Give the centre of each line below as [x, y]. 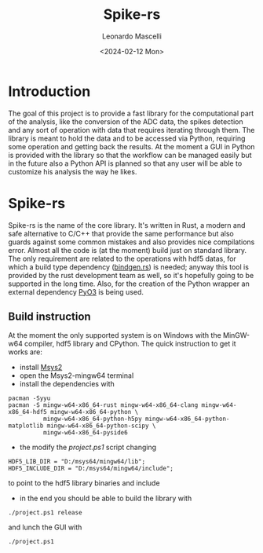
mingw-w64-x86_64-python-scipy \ [101, 426]
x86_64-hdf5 [27, 412]
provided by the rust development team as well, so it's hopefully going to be [131, 275]
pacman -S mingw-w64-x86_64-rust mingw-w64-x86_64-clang [103, 405]
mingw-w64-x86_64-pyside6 [85, 433]
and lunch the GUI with [45, 527]
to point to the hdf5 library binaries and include [84, 483]
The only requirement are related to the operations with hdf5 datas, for [122, 258]
